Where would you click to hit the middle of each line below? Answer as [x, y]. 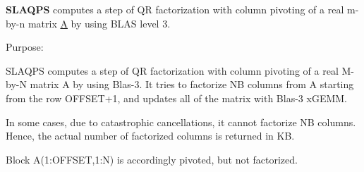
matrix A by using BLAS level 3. [99, 23]
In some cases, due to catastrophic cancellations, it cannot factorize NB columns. [181, 122]
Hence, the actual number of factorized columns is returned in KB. [150, 136]
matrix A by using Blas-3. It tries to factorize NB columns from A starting [192, 84]
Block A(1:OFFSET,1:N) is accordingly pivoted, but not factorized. [152, 159]
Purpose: [25, 47]
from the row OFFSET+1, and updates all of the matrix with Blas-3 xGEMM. [176, 98]
